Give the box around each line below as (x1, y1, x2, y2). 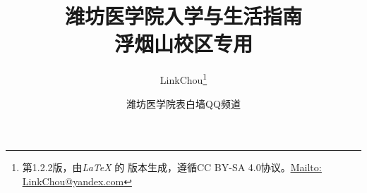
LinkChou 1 (160, 70, 207, 87)
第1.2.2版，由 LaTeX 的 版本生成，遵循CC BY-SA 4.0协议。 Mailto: (22, 160, 322, 175)
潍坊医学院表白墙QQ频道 (126, 96, 241, 111)
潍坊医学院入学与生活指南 (64, 1, 302, 30)
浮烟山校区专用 (114, 29, 253, 58)
